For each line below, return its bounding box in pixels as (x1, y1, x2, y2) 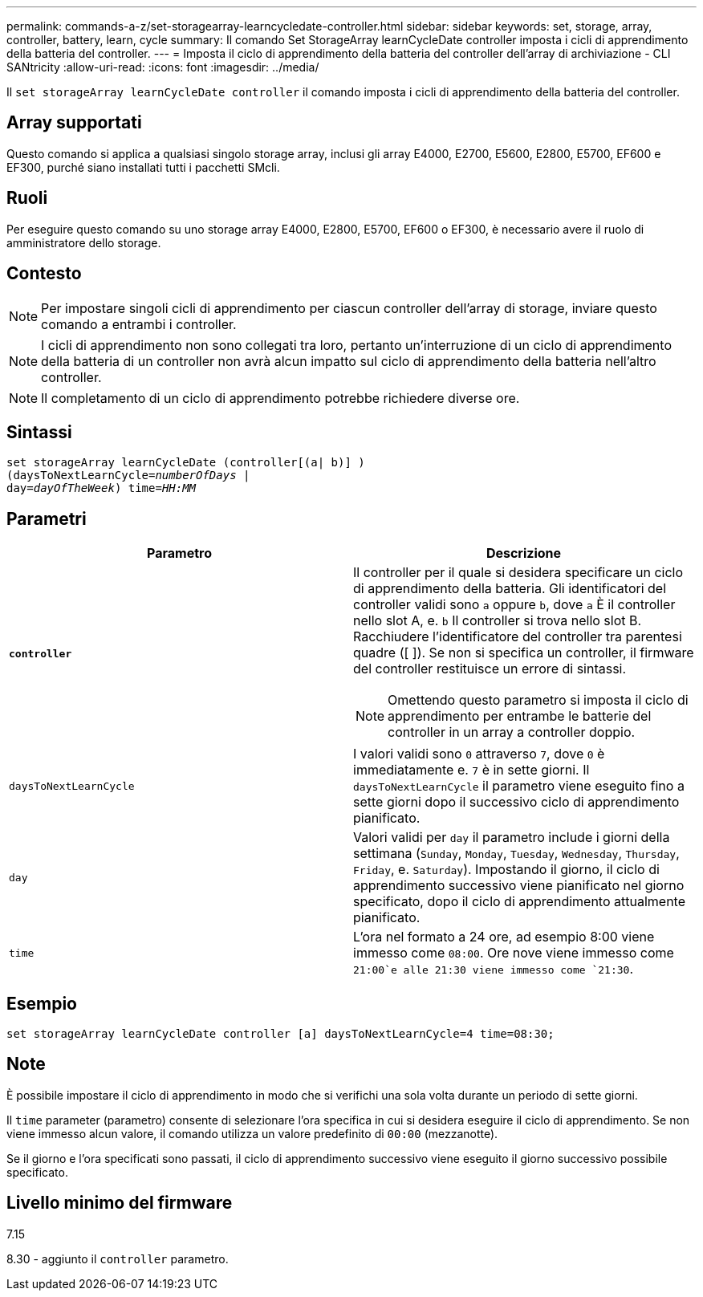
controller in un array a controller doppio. (388, 724, 636, 741)
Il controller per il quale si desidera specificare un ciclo (353, 564, 684, 581)
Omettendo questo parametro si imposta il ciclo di (388, 692, 689, 709)
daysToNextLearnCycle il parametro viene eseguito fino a (353, 778, 685, 795)
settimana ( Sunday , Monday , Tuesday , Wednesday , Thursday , (353, 845, 680, 862)
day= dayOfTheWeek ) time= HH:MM (6, 482, 197, 495)
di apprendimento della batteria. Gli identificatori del (353, 580, 667, 597)
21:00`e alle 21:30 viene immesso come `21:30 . (353, 961, 633, 978)
